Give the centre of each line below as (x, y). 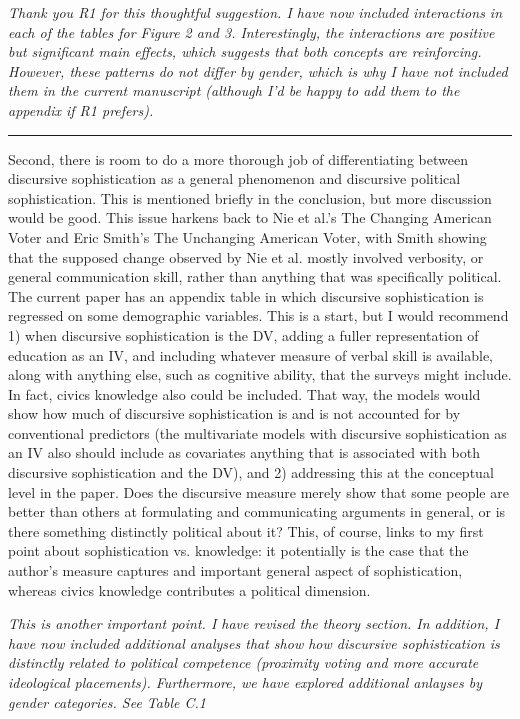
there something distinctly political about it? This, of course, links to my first (246, 530)
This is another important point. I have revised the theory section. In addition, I (254, 623)
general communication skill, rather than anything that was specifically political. (255, 276)
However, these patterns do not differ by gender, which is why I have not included (258, 70)
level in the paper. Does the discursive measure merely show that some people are (258, 491)
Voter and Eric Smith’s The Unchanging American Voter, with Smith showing (247, 236)
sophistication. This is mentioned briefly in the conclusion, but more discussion (250, 197)
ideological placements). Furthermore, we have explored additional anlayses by (245, 682)
